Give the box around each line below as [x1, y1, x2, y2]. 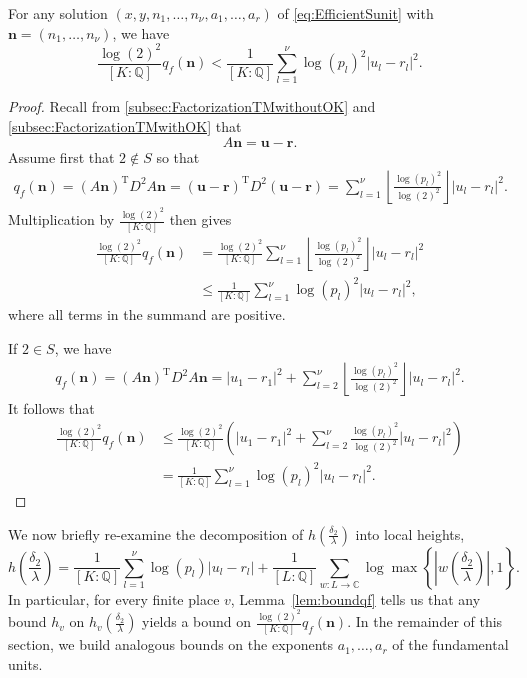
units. [8, 654, 43, 675]
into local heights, [355, 523, 465, 544]
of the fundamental [392, 634, 509, 655]
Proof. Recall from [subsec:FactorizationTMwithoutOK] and [8, 96, 376, 117]
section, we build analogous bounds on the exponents [8, 634, 334, 655]
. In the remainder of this [347, 611, 503, 632]
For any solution [8, 3, 108, 23]
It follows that [8, 397, 95, 418]
